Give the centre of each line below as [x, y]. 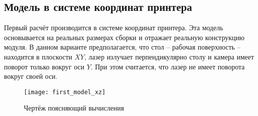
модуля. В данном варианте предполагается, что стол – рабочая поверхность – [122, 47]
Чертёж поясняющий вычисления [74, 108]
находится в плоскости [38, 56]
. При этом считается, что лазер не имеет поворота [168, 66]
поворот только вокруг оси [44, 66]
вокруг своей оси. [31, 76]
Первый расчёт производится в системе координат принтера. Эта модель [114, 28]
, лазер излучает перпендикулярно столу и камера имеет [169, 56]
